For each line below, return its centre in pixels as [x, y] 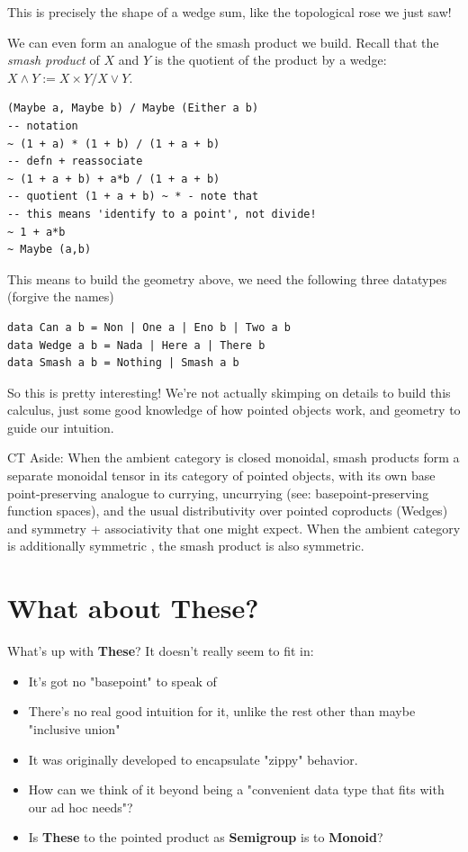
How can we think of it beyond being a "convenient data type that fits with [236, 789]
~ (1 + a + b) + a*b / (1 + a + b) [114, 179]
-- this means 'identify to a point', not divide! [162, 214]
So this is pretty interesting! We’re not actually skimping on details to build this [229, 392]
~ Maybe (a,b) [49, 250]
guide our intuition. [61, 427]
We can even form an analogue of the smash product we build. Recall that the [223, 42]
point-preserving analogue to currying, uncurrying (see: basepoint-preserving [218, 493]
